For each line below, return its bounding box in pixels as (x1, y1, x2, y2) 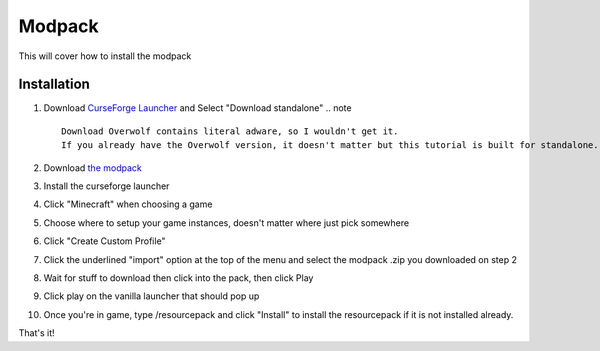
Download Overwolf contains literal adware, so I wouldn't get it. (61, 125, 399, 137)
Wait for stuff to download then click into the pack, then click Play (43, 271, 314, 284)
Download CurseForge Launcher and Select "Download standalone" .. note (43, 102, 352, 114)
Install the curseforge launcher (43, 180, 170, 192)
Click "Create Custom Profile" (43, 235, 166, 247)
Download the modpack (43, 161, 142, 174)
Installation (18, 76, 90, 93)
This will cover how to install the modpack (18, 50, 192, 62)
